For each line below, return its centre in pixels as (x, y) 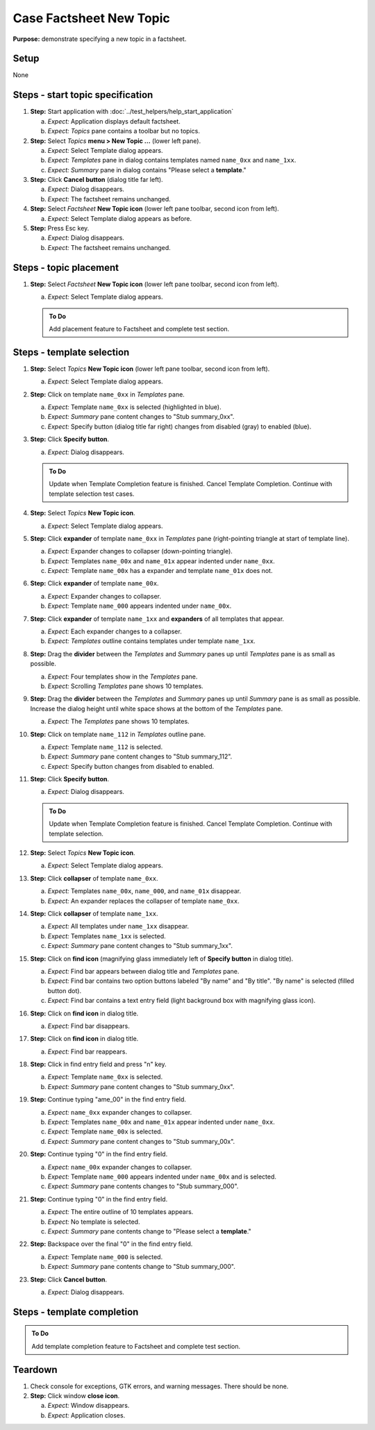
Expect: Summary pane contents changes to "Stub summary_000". (143, 1186)
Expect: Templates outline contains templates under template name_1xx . (152, 641)
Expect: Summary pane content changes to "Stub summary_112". (140, 756)
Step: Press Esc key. (60, 228)
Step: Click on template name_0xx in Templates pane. (108, 394)
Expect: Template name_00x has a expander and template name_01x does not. (160, 571)
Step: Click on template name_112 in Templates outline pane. (118, 734)
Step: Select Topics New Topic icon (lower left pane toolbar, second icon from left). (150, 369)
